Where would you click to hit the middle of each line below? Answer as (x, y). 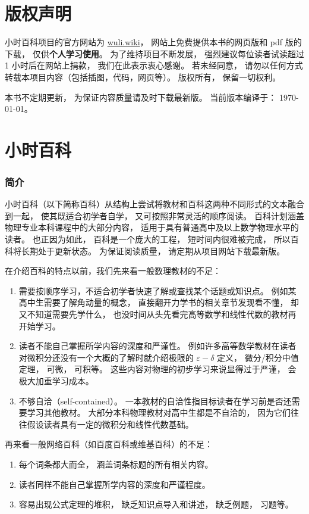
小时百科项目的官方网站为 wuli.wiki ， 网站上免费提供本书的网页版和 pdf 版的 (153, 42)
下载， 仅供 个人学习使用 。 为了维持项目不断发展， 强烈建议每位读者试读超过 (154, 53)
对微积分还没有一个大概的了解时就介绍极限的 (106, 357)
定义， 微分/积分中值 (258, 357)
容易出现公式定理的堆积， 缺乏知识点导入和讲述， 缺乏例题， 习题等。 (156, 504)
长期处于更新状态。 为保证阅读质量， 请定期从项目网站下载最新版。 (153, 250)
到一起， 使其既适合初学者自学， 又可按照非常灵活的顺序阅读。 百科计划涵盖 (154, 215)
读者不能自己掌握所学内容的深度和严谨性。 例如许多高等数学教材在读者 (157, 346)
